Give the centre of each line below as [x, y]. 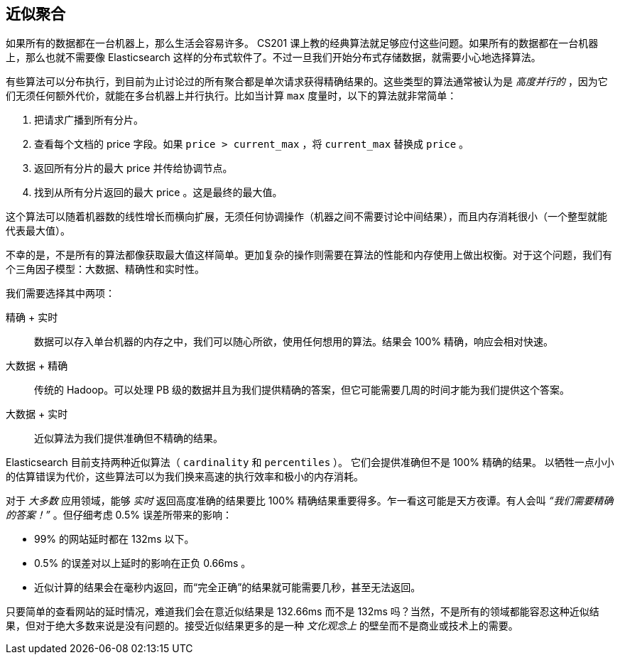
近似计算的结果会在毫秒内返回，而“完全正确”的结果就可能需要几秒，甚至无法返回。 [228, 588]
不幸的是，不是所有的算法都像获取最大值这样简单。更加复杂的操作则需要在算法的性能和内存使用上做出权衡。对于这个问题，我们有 [309, 255]
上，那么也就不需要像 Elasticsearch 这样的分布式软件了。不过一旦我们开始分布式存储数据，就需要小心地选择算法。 [273, 58]
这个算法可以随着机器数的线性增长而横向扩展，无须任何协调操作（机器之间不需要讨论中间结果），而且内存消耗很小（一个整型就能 [306, 217]
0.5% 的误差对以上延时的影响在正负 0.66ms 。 [143, 563]
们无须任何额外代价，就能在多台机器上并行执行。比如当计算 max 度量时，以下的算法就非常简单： [232, 96]
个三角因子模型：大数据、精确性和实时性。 [105, 269]
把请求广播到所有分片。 [89, 120]
